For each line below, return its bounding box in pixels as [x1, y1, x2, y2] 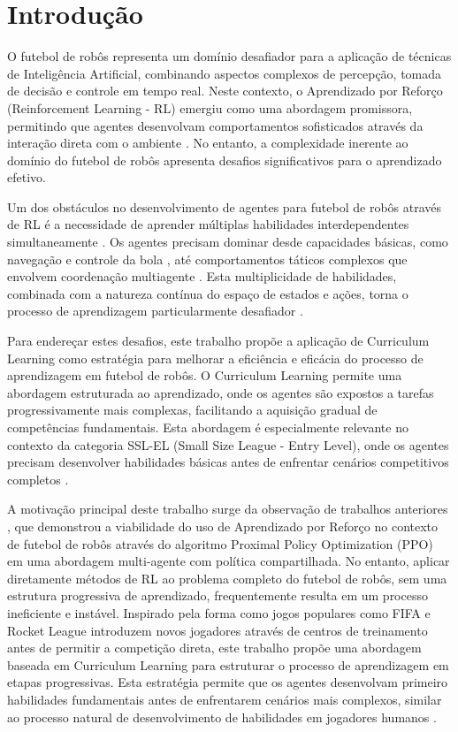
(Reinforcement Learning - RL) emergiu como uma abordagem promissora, [7, 98, 413, 117]
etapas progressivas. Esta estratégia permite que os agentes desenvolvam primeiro [7, 673, 448, 691]
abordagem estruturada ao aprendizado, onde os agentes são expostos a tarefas [7, 383, 434, 401]
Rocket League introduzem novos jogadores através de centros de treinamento [7, 621, 428, 639]
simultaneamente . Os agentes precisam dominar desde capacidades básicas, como [7, 233, 448, 251]
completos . [7, 469, 69, 488]
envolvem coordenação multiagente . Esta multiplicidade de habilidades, [7, 267, 397, 286]
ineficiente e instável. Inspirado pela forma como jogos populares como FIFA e [7, 603, 431, 621]
